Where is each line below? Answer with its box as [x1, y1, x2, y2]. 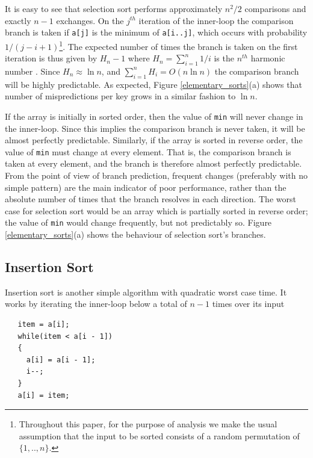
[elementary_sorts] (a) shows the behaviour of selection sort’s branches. [5, 228, 266, 240]
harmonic [250, 52, 285, 64]
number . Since [5, 64, 60, 77]
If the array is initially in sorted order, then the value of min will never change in [5, 110, 303, 122]
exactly [5, 14, 31, 26]
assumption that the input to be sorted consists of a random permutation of [19, 429, 300, 442]
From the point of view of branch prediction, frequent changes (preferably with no [5, 169, 308, 181]
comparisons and [244, 2, 306, 14]
